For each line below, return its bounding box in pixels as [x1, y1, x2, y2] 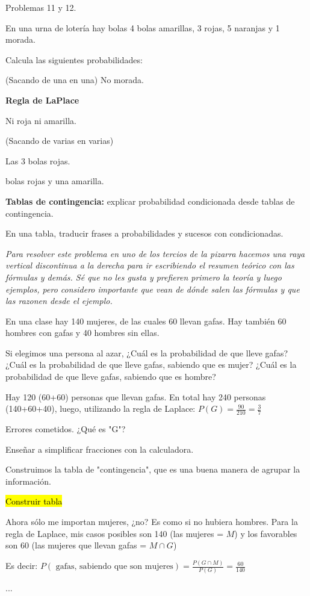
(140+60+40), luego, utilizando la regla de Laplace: [5, 402, 196, 415]
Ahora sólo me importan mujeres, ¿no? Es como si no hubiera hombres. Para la [5, 515, 298, 528]
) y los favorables [234, 527, 297, 539]
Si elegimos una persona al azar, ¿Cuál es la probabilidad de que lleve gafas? [5, 346, 288, 359]
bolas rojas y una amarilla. [5, 175, 104, 187]
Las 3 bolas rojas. [5, 154, 70, 167]
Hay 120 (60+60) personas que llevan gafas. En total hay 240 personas [5, 390, 266, 403]
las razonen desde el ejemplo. [5, 294, 113, 307]
